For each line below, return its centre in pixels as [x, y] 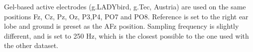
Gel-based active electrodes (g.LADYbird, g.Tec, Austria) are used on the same [125, 6]
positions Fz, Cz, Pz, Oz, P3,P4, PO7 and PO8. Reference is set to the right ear [126, 16]
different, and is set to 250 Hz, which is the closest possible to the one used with [126, 35]
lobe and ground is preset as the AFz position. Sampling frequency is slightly [122, 26]
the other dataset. [31, 45]
